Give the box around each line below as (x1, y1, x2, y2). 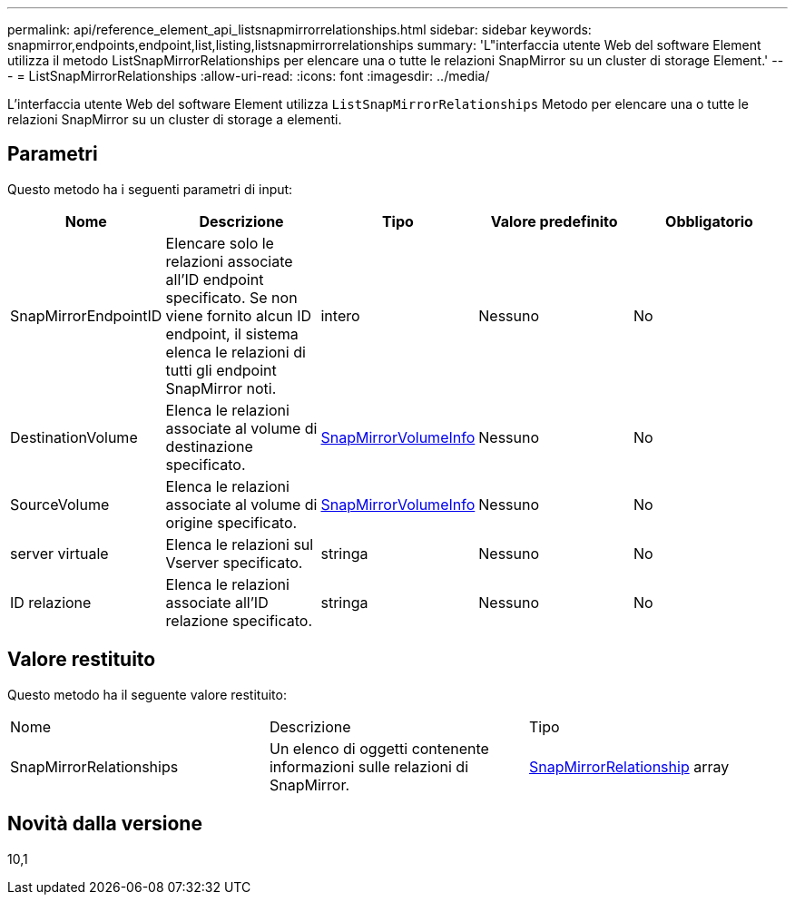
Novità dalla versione (7, 812, 202, 836)
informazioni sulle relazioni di (269, 757, 468, 776)
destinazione (165, 436, 253, 456)
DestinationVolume (10, 427, 138, 446)
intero (320, 306, 360, 325)
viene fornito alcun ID (165, 306, 312, 325)
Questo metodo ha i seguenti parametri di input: (7, 181, 293, 197)
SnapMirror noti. (165, 378, 277, 397)
